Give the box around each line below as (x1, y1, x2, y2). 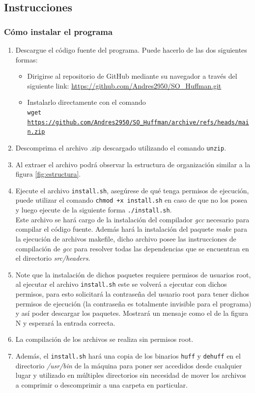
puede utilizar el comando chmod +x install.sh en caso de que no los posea (15, 195, 248, 205)
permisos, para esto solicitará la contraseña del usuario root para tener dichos (15, 288, 250, 299)
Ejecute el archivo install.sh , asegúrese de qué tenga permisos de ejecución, (15, 185, 249, 195)
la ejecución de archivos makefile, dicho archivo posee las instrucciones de (15, 233, 236, 243)
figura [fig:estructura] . (15, 169, 81, 179)
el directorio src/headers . (15, 253, 90, 263)
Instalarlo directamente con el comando (27, 97, 146, 107)
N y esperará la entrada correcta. (15, 317, 115, 328)
